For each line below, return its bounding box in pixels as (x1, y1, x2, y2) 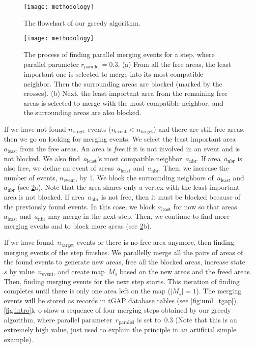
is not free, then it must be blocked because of (101, 191, 241, 202)
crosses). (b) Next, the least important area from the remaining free (24, 88, 228, 98)
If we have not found (4, 123, 66, 134)
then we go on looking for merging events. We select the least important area (4, 134, 236, 144)
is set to (137, 314, 161, 324)
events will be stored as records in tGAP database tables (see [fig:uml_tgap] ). (4, 295, 238, 305)
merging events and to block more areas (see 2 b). (4, 220, 152, 231)
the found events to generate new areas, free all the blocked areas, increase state (4, 257, 245, 267)
